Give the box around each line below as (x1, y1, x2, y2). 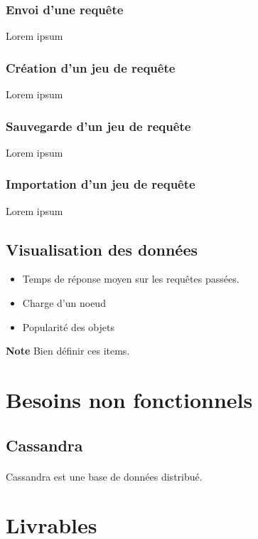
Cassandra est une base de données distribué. (6, 469, 203, 483)
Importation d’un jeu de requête (6, 175, 195, 193)
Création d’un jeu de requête (6, 58, 176, 76)
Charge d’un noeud (22, 295, 106, 310)
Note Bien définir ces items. (6, 343, 130, 358)
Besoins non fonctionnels (6, 385, 253, 414)
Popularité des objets (22, 319, 114, 334)
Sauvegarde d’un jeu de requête (6, 117, 191, 135)
